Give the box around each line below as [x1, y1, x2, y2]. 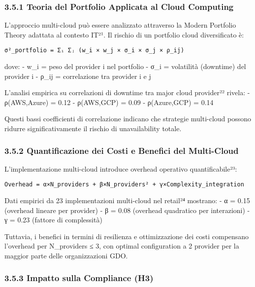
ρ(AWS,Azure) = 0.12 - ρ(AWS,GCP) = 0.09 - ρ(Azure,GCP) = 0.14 [4, 97, 214, 107]
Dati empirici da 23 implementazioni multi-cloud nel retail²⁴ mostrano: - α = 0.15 [4, 195, 250, 206]
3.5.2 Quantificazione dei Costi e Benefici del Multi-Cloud [4, 144, 239, 156]
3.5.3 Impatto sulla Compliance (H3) [4, 271, 154, 284]
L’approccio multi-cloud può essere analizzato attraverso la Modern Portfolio [4, 20, 236, 30]
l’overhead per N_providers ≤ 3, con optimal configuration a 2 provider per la [4, 241, 239, 251]
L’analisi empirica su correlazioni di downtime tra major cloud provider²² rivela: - [4, 87, 250, 98]
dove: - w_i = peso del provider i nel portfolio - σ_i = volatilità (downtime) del [4, 61, 246, 72]
